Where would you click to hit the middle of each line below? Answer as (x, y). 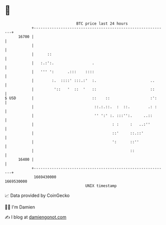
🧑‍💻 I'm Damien (20, 207)
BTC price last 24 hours (102, 24)
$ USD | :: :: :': (81, 98)
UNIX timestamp (101, 186)
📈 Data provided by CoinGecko (37, 195)
